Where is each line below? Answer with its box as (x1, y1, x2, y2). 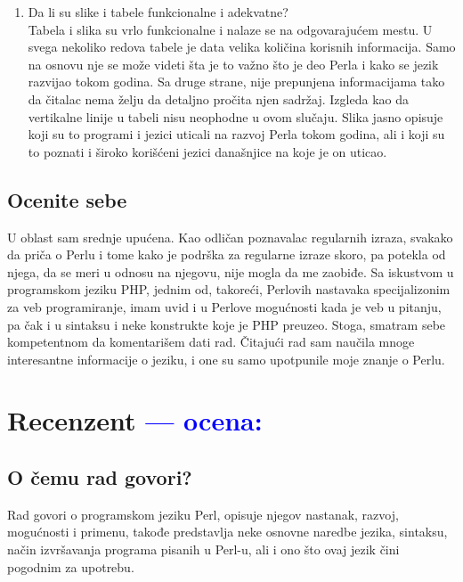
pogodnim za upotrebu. (7, 557, 134, 576)
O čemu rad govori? (7, 463, 192, 491)
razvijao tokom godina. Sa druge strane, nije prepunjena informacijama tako (28, 72, 445, 91)
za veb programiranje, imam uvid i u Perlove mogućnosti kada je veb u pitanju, (7, 297, 442, 316)
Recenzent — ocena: (7, 402, 263, 439)
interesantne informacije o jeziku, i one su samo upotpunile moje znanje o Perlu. (7, 349, 445, 368)
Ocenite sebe (7, 185, 127, 213)
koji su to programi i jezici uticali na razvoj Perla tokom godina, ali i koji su (28, 125, 445, 143)
